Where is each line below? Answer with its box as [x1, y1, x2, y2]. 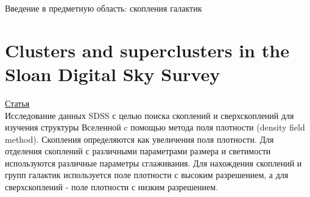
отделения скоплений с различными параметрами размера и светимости [5, 145, 271, 157]
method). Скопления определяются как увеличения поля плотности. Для [5, 132, 274, 145]
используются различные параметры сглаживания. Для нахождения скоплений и [5, 156, 302, 169]
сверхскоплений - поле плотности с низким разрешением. [5, 181, 219, 193]
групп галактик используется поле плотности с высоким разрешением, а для [5, 168, 289, 181]
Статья [5, 96, 30, 109]
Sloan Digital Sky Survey [5, 61, 220, 86]
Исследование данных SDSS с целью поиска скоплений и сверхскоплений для [5, 109, 294, 121]
